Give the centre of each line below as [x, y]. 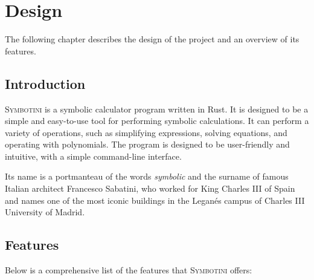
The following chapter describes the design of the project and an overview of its [152, 39]
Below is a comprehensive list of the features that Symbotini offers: [129, 270]
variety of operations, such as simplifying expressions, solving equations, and [146, 132]
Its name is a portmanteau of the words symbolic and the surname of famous [147, 176]
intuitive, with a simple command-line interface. [93, 156]
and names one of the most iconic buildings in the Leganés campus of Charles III [155, 200]
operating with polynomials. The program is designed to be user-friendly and [147, 144]
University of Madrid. [45, 212]
